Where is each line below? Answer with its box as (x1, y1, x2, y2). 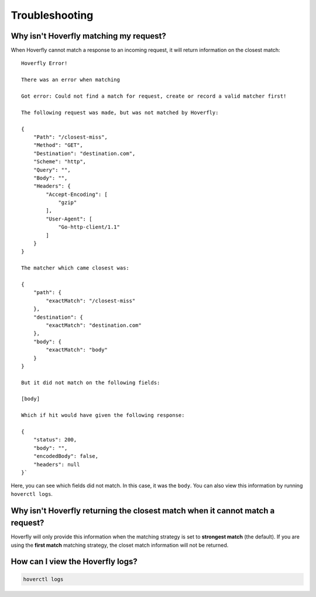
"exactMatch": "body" (46, 347, 108, 353)
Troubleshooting (11, 9, 94, 22)
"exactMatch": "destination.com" (46, 322, 142, 329)
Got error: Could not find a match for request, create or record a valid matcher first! (21, 93, 287, 99)
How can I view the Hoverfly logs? (11, 557, 138, 567)
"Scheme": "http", (33, 158, 87, 165)
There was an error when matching (21, 77, 120, 83)
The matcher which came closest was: (21, 265, 130, 271)
